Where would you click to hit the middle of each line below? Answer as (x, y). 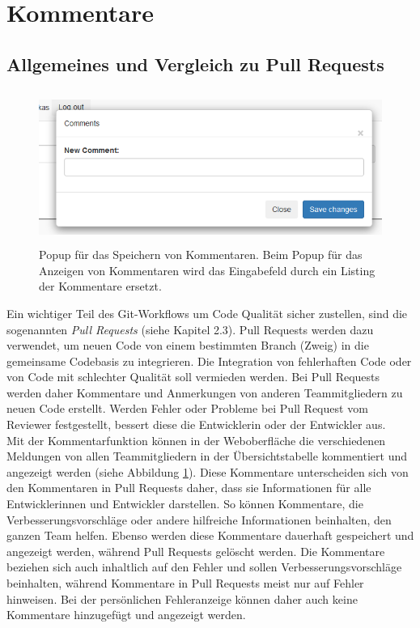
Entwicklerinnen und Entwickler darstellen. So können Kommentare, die (185, 504)
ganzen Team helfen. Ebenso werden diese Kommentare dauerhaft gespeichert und (210, 535)
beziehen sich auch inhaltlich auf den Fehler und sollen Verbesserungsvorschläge (204, 567)
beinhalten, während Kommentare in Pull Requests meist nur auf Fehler (185, 583)
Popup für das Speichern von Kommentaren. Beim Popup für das (201, 255)
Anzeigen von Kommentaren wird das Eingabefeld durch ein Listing (207, 270)
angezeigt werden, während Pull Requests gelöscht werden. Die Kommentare (196, 551)
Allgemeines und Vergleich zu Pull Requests (195, 64)
